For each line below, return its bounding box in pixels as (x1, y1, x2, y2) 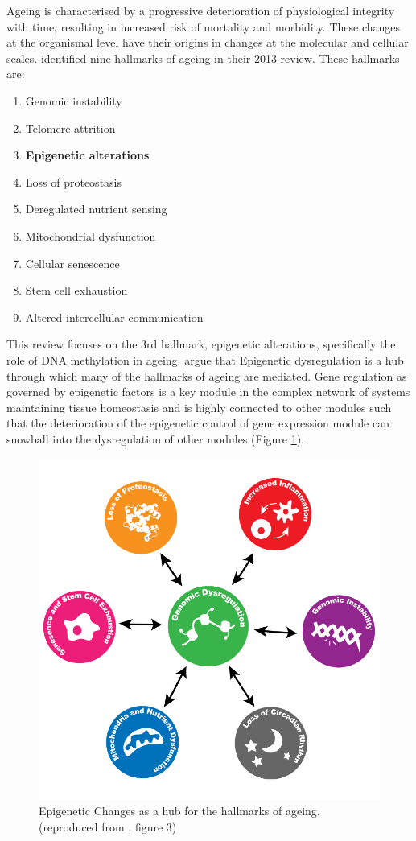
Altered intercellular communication (25, 308, 204, 325)
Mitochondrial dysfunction (25, 227, 156, 244)
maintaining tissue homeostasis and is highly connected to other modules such (6, 398, 392, 415)
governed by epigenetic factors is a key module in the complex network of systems (6, 383, 410, 400)
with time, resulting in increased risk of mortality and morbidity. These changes (6, 18, 401, 35)
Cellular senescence (25, 254, 120, 271)
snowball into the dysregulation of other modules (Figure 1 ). (6, 430, 305, 447)
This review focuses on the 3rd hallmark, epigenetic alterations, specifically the (6, 336, 396, 352)
